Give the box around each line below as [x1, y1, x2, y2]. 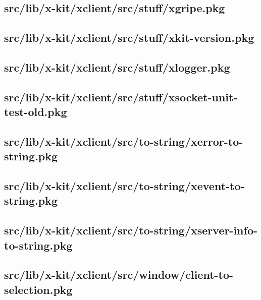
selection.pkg [4, 281, 73, 297]
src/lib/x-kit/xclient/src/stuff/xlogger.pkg [4, 59, 230, 75]
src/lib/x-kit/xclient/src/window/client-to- [4, 267, 234, 282]
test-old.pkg [4, 104, 67, 119]
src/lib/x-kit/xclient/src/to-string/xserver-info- [4, 222, 258, 238]
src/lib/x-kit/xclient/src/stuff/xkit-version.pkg [4, 30, 254, 45]
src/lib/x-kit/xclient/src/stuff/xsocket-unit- [4, 89, 238, 104]
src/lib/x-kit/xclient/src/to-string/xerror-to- [4, 133, 243, 149]
